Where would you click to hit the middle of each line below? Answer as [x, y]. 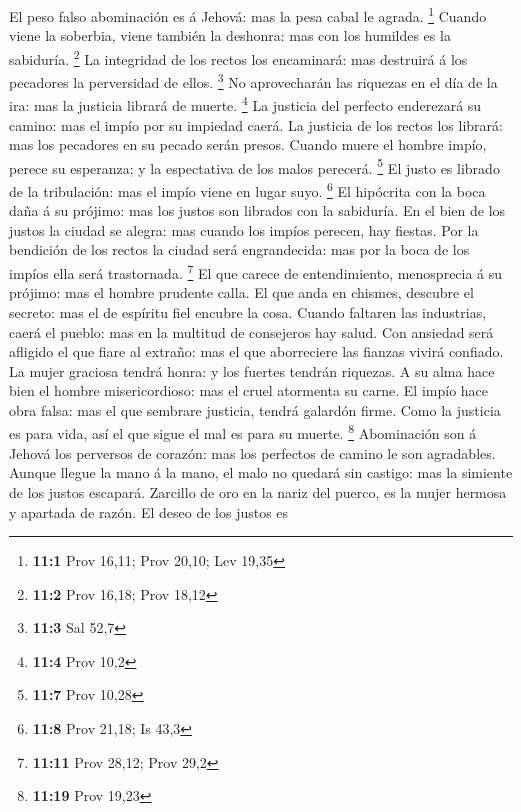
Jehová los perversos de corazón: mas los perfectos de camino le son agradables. [252, 452]
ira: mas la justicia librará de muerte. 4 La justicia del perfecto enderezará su [245, 103]
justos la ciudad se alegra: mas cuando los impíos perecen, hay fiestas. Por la [244, 229]
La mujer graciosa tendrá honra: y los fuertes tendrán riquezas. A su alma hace [252, 370]
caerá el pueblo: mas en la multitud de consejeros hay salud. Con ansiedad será [251, 331]
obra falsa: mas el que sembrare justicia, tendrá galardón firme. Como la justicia [255, 409]
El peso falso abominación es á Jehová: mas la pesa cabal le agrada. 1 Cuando [248, 14]
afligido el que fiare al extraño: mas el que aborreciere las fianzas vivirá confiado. [256, 351]
